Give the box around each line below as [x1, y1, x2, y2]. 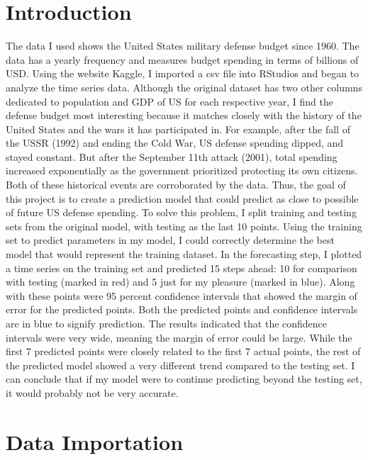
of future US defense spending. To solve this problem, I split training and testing [6, 205, 357, 220]
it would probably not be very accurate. [6, 385, 179, 400]
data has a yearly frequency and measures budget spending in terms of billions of [6, 52, 359, 67]
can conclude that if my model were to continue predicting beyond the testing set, [6, 371, 362, 386]
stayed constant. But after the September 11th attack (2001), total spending [6, 149, 338, 164]
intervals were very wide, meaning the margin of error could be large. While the [6, 330, 352, 344]
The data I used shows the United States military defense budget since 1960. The [6, 38, 359, 53]
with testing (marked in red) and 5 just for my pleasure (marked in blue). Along [6, 274, 355, 289]
